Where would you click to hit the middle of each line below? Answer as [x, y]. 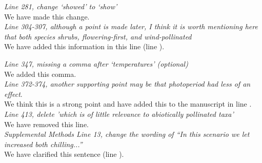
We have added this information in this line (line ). [84, 46]
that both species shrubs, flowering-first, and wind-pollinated [98, 36]
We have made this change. [47, 16]
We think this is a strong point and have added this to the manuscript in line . [128, 104]
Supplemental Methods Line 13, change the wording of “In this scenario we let [127, 134]
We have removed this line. [46, 124]
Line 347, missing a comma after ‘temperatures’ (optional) [96, 63]
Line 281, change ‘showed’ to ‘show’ [61, 6]
